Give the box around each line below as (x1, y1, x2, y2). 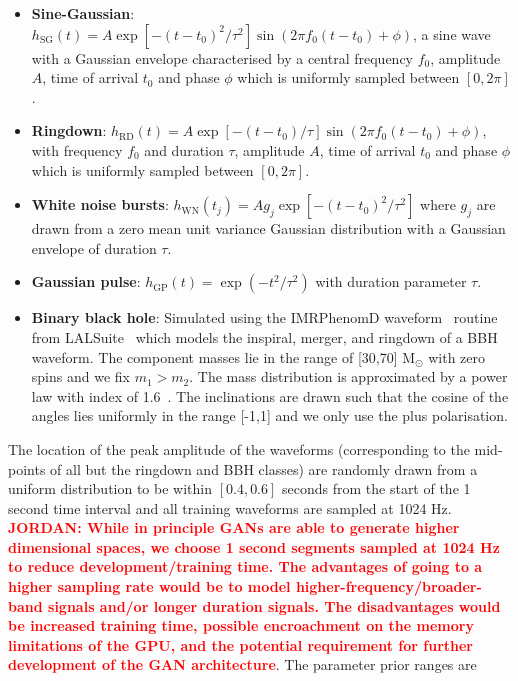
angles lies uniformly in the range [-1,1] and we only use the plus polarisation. (31, 405, 508, 426)
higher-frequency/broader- (295, 576, 482, 597)
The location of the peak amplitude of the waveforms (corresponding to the (8, 438, 470, 459)
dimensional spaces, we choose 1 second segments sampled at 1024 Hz (8, 536, 500, 557)
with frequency (31, 139, 123, 160)
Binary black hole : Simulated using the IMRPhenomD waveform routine (31, 307, 498, 328)
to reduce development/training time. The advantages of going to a (8, 556, 483, 577)
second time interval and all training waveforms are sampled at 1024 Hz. (8, 497, 452, 518)
